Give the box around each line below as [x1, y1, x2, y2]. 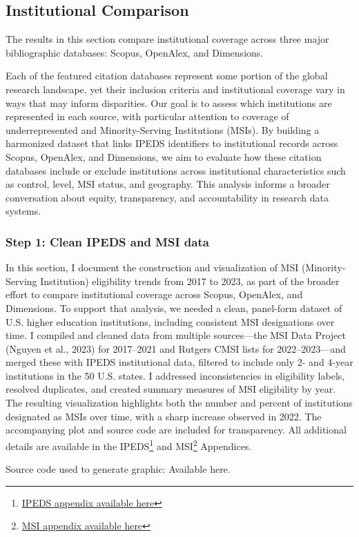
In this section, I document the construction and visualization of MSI [6, 260, 299, 275]
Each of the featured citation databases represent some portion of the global [6, 68, 328, 83]
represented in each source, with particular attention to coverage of [6, 109, 289, 124]
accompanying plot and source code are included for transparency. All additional [6, 422, 347, 437]
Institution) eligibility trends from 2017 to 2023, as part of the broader [40, 273, 340, 288]
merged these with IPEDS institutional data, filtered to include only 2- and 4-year [6, 355, 353, 369]
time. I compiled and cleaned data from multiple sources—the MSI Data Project [6, 328, 346, 342]
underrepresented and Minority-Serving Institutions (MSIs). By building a [6, 122, 320, 137]
